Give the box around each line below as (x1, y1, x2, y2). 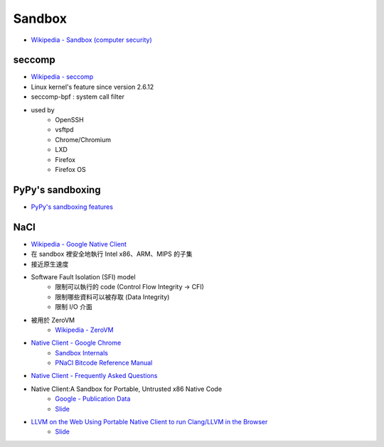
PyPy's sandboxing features (31, 203, 114, 211)
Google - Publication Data (55, 394, 131, 403)
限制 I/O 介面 (55, 303, 92, 311)
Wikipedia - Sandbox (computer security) (31, 36, 152, 44)
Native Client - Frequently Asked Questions (31, 372, 158, 380)
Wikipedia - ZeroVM (55, 325, 114, 334)
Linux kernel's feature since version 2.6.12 (31, 82, 154, 91)
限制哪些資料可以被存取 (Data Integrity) (55, 292, 170, 301)
